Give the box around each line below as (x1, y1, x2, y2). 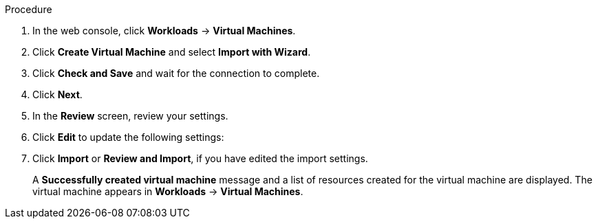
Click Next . (32, 89, 83, 100)
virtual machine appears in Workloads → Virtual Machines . (32, 186, 303, 197)
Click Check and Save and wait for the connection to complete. (32, 67, 320, 79)
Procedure (5, 3, 52, 15)
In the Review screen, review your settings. (32, 110, 228, 122)
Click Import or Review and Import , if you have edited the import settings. (32, 153, 368, 164)
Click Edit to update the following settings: (32, 131, 224, 143)
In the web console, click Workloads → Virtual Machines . (32, 25, 296, 36)
